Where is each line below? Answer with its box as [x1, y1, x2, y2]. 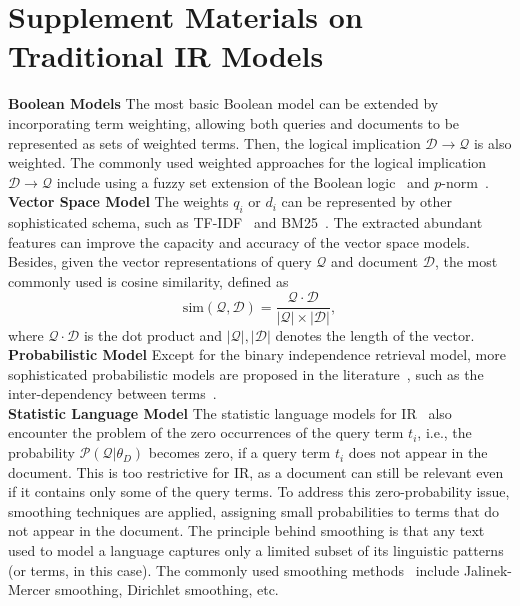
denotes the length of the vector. [275, 324, 475, 345]
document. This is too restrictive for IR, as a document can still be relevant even [8, 461, 504, 482]
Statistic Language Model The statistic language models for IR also [8, 402, 452, 423]
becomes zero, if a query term [148, 442, 331, 463]
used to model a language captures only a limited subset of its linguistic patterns [8, 540, 504, 561]
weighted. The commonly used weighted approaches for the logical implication [8, 152, 487, 173]
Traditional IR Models [8, 35, 324, 76]
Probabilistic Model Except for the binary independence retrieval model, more [8, 344, 506, 365]
